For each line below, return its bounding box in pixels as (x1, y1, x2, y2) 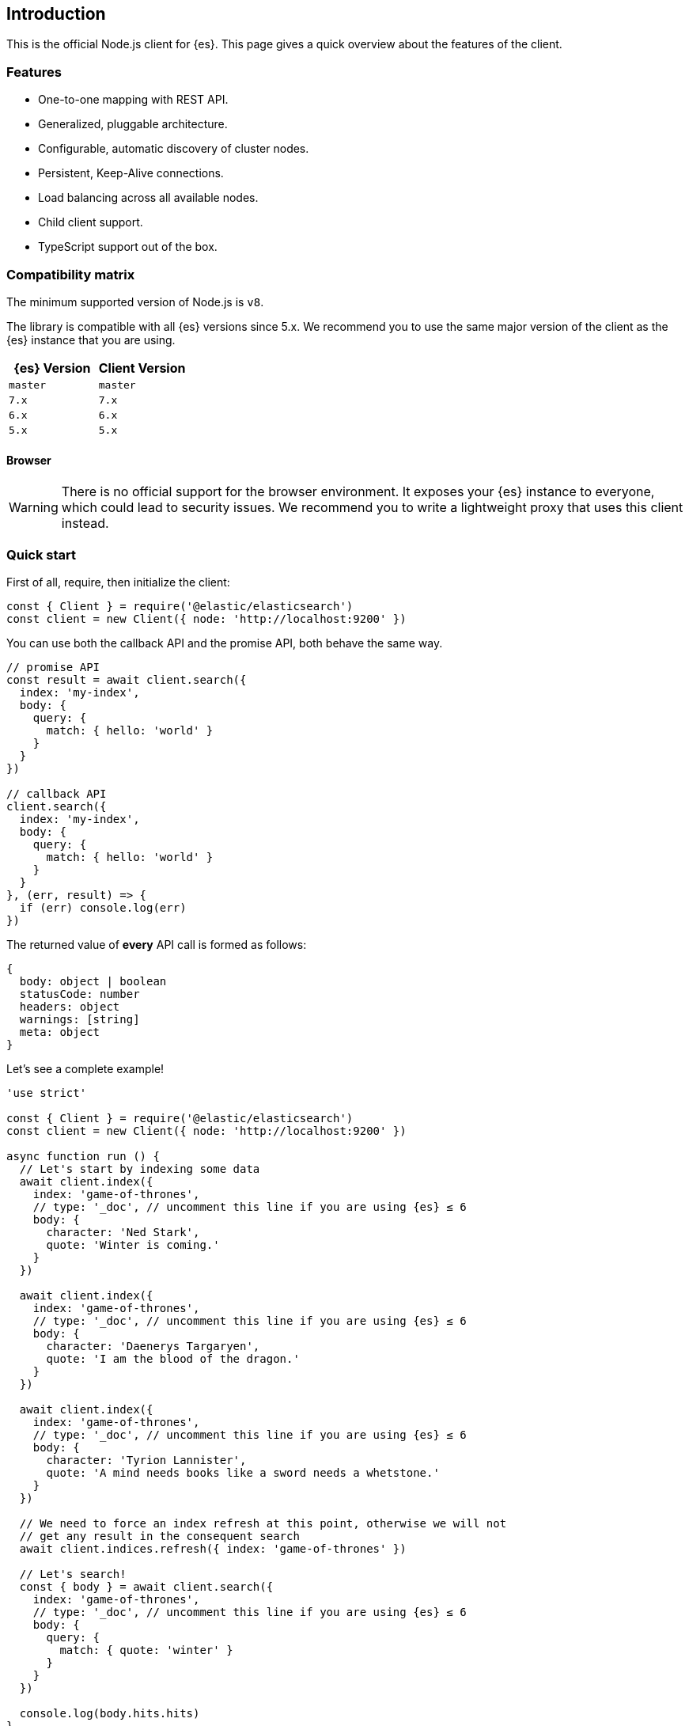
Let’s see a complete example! (6, 1061, 165, 1075)
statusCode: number (19, 987, 140, 1000)
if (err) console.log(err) (19, 901, 187, 914)
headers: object (19, 1000, 120, 1013)
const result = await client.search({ (6, 673, 247, 686)
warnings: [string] (19, 1012, 140, 1026)
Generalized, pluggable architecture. (38, 117, 228, 131)
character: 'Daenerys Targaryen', (46, 1339, 260, 1352)
